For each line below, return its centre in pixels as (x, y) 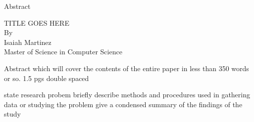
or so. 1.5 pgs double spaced (47, 78)
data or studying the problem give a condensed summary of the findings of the (123, 104)
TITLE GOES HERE (37, 22)
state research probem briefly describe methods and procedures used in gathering (127, 95)
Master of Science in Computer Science (63, 52)
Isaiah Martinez (28, 42)
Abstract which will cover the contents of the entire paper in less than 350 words (127, 68)
